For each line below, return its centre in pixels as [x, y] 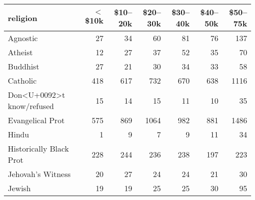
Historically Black [38, 148]
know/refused [31, 106]
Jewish [19, 188]
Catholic [22, 80]
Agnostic [23, 38]
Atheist [20, 52]
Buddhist [24, 66]
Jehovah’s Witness [39, 174]
